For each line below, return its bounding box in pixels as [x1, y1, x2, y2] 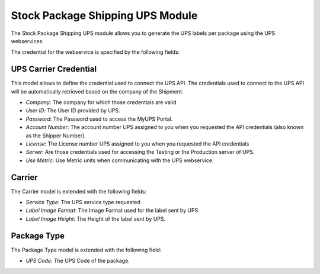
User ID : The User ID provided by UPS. [25, 107, 121, 114]
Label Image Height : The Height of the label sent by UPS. [25, 215, 166, 222]
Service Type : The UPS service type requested [25, 199, 140, 206]
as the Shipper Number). [25, 132, 86, 139]
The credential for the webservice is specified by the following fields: [11, 49, 180, 56]
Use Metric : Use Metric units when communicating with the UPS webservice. [25, 157, 214, 164]
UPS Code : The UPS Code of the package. [25, 257, 130, 265]
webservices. [11, 37, 44, 44]
